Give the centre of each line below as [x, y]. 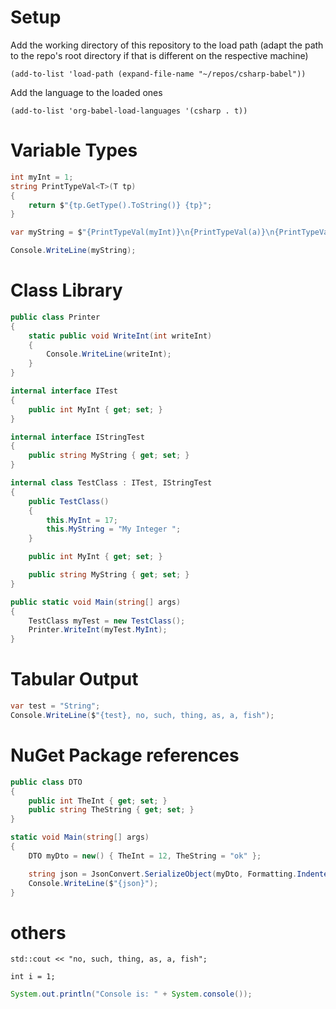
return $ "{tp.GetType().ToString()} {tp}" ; [120, 205]
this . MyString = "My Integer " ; [114, 529]
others [38, 932]
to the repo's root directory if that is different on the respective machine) [159, 55]
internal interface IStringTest [77, 437]
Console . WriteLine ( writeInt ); [109, 354]
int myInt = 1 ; [42, 177]
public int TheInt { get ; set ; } [98, 801]
